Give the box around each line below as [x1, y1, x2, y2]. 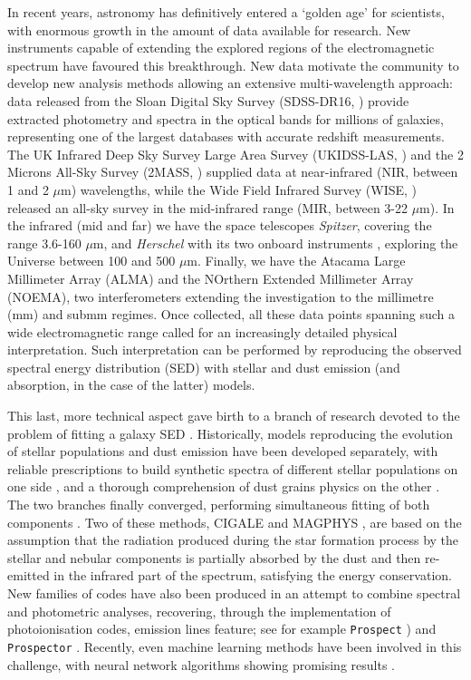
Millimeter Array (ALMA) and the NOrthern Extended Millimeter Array [7, 268, 414, 287]
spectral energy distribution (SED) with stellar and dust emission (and [7, 357, 400, 376]
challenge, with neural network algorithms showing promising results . [7, 655, 395, 674]
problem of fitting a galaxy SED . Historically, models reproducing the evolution [7, 423, 453, 442]
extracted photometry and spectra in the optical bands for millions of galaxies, [7, 109, 444, 128]
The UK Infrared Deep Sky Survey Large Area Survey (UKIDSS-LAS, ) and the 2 [7, 144, 464, 163]
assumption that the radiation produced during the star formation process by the [7, 530, 459, 549]
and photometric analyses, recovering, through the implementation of [7, 601, 391, 620]
